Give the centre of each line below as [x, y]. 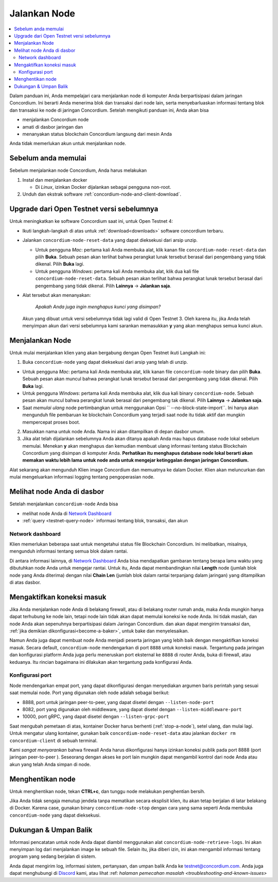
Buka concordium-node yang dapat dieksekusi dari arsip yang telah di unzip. [105, 362]
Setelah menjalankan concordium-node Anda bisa [64, 504]
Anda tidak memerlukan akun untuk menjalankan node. [68, 144]
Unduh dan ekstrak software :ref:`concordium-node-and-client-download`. [102, 194]
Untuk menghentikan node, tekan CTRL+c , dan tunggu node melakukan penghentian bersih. [107, 791]
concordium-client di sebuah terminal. [54, 740]
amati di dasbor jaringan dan [53, 127]
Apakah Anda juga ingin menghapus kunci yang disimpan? [98, 307]
